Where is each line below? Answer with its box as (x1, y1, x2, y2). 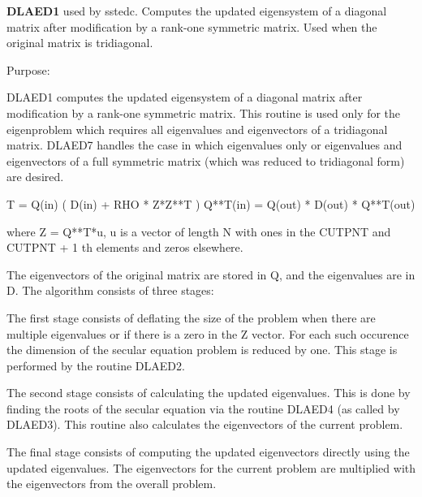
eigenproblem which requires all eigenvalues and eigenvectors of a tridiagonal (6, 120, 388, 137)
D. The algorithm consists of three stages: (6, 282, 214, 299)
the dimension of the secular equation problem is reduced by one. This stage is (6, 341, 398, 358)
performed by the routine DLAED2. (6, 357, 185, 374)
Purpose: (6, 61, 50, 78)
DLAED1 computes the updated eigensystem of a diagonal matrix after (6, 89, 363, 106)
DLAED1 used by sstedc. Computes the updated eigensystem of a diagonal (6, 2, 387, 19)
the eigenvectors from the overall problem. (6, 475, 217, 492)
